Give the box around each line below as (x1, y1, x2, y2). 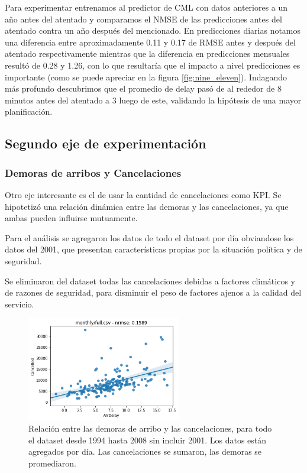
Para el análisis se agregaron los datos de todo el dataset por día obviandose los (5, 231, 294, 244)
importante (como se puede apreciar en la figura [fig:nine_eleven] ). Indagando (5, 70, 287, 83)
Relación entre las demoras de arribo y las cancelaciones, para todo (28, 422, 272, 434)
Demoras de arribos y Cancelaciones (5, 165, 182, 180)
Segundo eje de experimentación (5, 134, 206, 153)
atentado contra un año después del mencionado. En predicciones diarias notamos (5, 24, 301, 37)
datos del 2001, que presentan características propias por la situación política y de (5, 243, 302, 255)
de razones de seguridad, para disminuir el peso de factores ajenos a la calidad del (5, 286, 302, 299)
